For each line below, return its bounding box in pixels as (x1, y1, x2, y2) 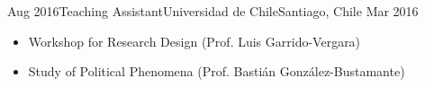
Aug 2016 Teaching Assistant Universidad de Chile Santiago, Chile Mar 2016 (7, 2, 419, 20)
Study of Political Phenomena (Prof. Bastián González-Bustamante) (28, 62, 405, 81)
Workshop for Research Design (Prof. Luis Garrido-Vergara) (28, 31, 361, 50)
